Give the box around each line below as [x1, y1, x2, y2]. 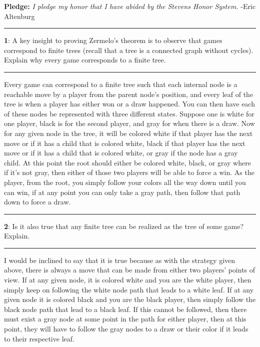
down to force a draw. [4, 196, 71, 207]
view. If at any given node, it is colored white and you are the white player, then [4, 274, 251, 285]
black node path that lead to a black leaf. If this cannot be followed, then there [4, 303, 247, 314]
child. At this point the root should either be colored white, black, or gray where [4, 157, 251, 167]
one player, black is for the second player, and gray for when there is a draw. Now [4, 118, 255, 128]
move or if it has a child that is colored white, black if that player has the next [4, 137, 245, 148]
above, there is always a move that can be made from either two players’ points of [4, 264, 255, 275]
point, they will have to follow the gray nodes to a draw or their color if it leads [4, 323, 248, 334]
